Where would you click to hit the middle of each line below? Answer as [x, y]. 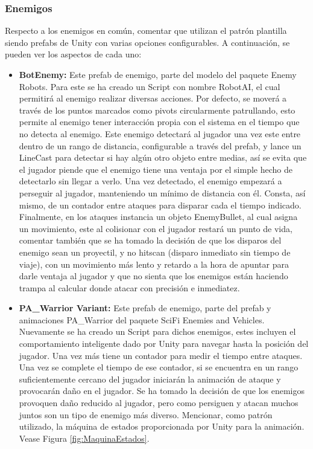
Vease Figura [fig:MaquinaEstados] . [84, 438]
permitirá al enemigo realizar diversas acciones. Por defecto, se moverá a [153, 98]
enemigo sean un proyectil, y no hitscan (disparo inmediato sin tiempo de [155, 252]
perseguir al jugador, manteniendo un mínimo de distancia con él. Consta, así [162, 192]
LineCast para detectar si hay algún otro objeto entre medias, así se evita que [163, 157]
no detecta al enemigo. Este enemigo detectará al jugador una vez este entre [160, 133]
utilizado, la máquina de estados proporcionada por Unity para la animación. [162, 426]
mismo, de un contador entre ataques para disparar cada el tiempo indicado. [160, 205]
